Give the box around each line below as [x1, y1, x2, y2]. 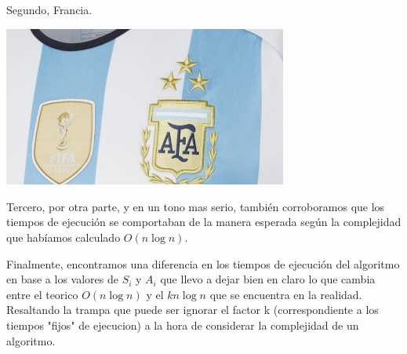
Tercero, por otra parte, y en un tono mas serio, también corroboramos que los [6, 198, 385, 214]
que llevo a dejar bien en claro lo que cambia [160, 271, 376, 287]
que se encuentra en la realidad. [209, 286, 362, 302]
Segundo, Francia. [6, 2, 93, 17]
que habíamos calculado [6, 228, 121, 245]
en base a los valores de [6, 271, 118, 287]
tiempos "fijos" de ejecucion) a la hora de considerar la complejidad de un [6, 316, 359, 333]
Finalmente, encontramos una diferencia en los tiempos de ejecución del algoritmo [6, 255, 400, 272]
